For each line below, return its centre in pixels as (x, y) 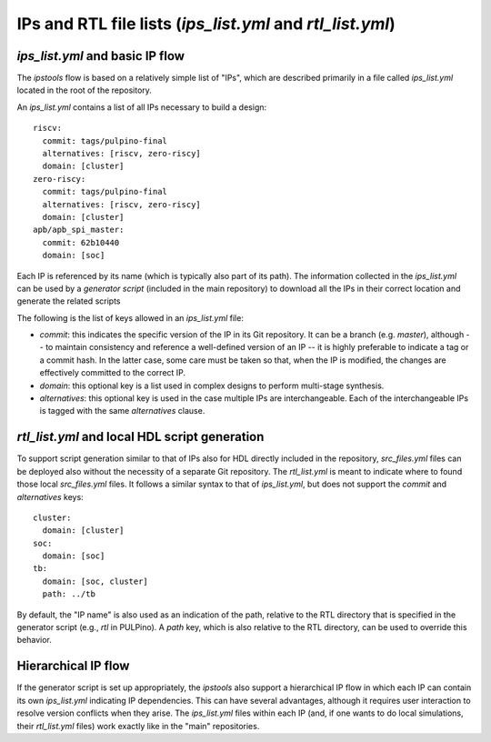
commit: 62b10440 (81, 242)
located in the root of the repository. (84, 90)
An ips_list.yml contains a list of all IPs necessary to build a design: (142, 107)
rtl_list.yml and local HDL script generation (140, 437)
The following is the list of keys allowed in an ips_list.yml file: (130, 317)
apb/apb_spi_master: (79, 230)
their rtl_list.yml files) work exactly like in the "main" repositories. (138, 726)
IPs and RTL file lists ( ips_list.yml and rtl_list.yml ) (206, 24)
